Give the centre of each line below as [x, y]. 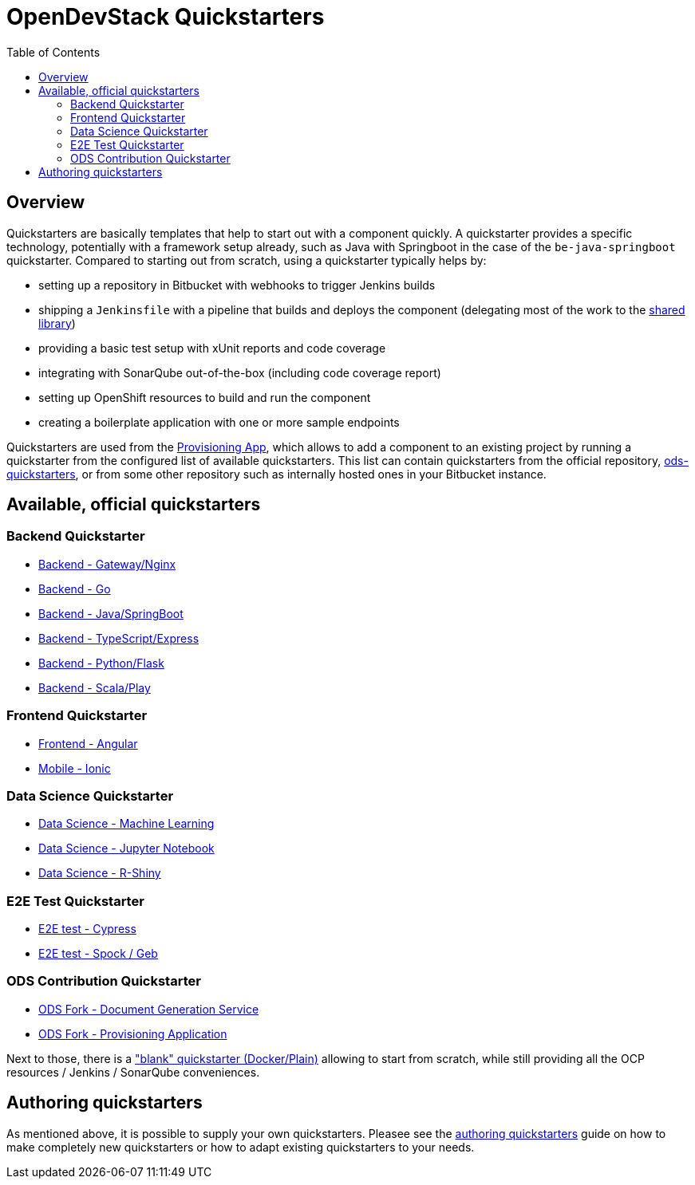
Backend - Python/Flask [101, 663]
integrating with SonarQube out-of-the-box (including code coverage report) [240, 372]
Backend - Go [75, 589]
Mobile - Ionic [75, 768]
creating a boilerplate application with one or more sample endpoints [219, 422]
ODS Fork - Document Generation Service [149, 1009]
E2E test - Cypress [87, 929]
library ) [57, 323]
